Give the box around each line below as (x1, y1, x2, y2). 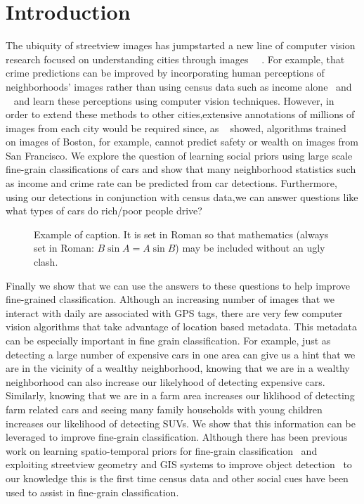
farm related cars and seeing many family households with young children (6, 401, 323, 416)
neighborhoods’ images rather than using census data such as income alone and (6, 79, 352, 93)
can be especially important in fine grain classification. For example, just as (6, 333, 331, 347)
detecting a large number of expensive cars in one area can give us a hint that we (6, 347, 356, 361)
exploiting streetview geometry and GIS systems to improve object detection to (6, 457, 352, 472)
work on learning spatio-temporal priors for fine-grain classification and (6, 443, 318, 458)
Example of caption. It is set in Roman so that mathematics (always (34, 226, 329, 241)
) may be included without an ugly (175, 240, 325, 255)
